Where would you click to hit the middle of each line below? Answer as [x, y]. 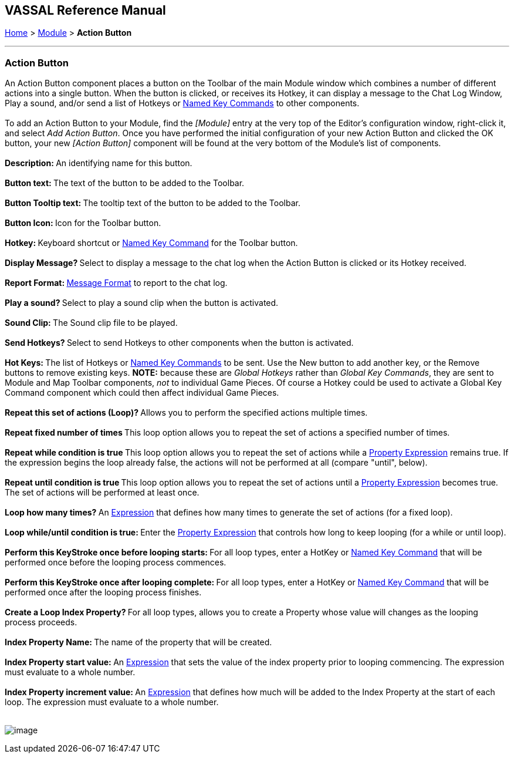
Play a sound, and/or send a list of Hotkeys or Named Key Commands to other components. [182, 103]
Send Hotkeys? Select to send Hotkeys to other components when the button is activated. [179, 343]
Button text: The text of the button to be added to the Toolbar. [125, 183]
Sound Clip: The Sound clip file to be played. [91, 323]
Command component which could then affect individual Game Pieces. [142, 393]
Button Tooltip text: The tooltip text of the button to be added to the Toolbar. [153, 203]
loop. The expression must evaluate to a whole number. [112, 702]
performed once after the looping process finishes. [103, 592]
